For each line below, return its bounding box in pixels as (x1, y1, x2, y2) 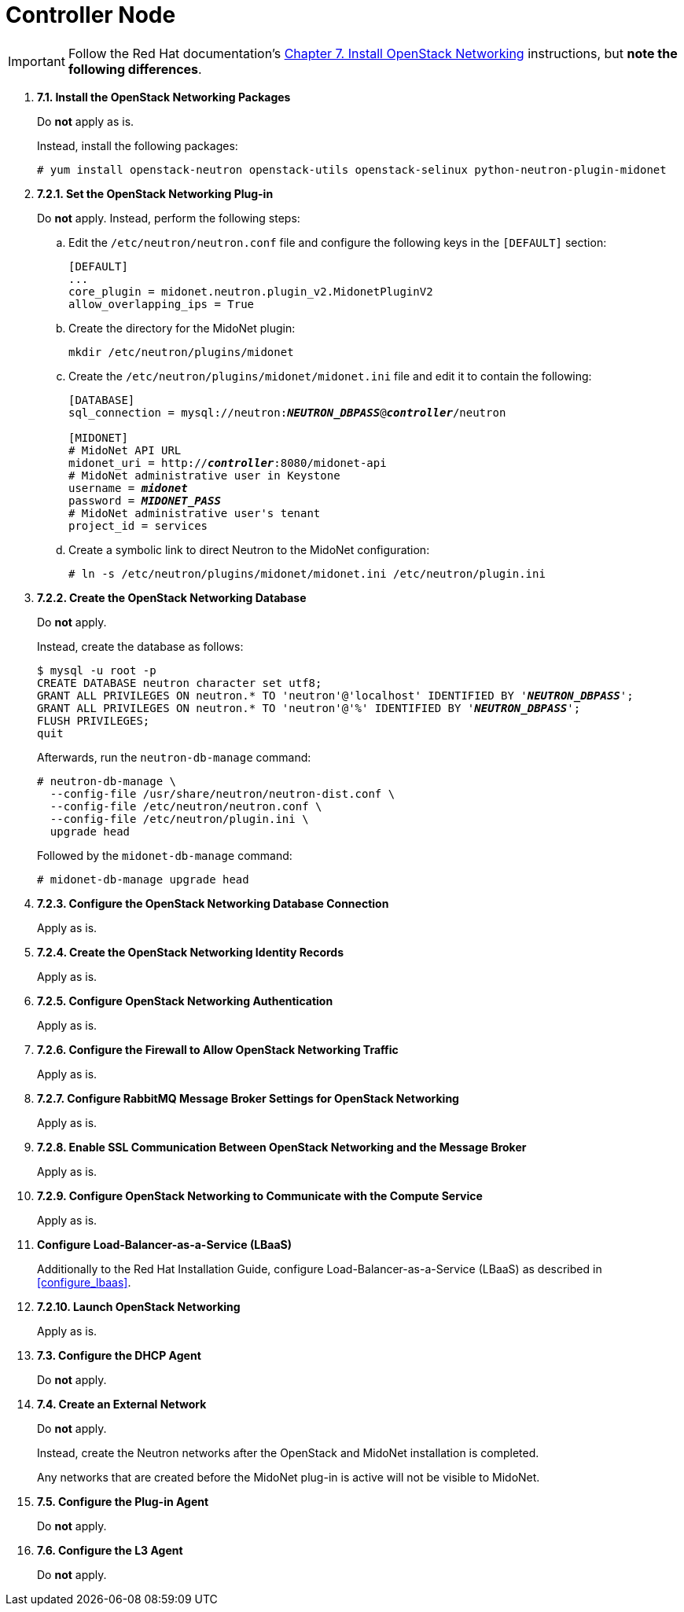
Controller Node (6, 2, 176, 28)
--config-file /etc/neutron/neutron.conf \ (50, 799, 322, 813)
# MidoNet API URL (68, 443, 182, 457)
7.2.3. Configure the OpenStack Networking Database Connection (37, 896, 389, 910)
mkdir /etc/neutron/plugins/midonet (68, 345, 294, 358)
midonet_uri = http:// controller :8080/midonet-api (68, 456, 387, 469)
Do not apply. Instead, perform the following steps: (37, 211, 300, 225)
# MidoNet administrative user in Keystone (68, 468, 340, 482)
